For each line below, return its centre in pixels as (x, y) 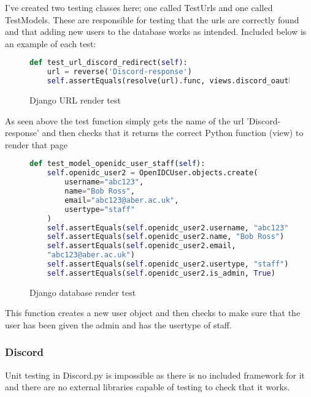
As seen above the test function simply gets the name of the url (125, 120)
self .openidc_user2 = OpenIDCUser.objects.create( (152, 173)
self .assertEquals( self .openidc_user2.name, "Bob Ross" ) (166, 237)
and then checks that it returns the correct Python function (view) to (173, 133)
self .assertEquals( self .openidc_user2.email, (141, 246)
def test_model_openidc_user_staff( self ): (117, 164)
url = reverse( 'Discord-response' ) (119, 72)
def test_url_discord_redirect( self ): (109, 63)
